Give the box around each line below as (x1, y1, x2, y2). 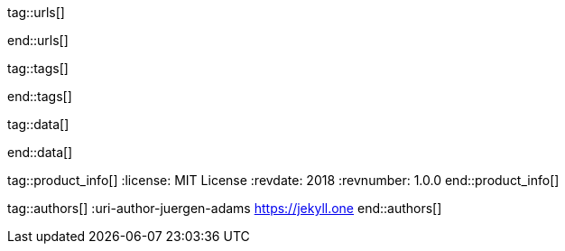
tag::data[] (7, 116, 69, 132)
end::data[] (7, 144, 73, 160)
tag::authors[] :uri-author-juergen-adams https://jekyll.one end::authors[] (7, 200, 442, 216)
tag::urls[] (7, 5, 65, 20)
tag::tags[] (7, 60, 69, 76)
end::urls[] (7, 33, 69, 48)
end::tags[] (7, 88, 72, 104)
